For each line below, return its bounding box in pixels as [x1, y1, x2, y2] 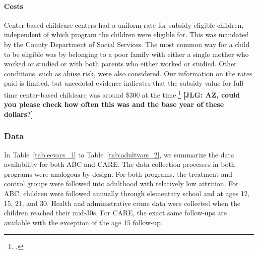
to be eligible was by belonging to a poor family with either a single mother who [4, 49, 249, 59]
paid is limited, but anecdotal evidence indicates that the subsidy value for [4, 78, 231, 88]
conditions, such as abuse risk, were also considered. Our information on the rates [4, 68, 253, 78]
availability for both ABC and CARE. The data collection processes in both [4, 159, 235, 169]
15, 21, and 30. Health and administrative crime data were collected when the [4, 198, 241, 208]
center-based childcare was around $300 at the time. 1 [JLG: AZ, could [19, 88, 240, 100]
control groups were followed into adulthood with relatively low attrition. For [4, 178, 239, 189]
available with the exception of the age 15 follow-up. [4, 217, 163, 227]
